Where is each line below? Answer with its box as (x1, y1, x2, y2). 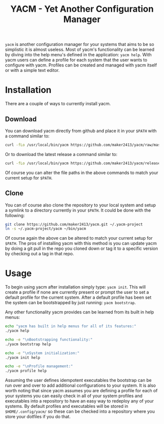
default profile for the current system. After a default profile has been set (5, 294, 152, 300)
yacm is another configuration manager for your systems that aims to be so (5, 42, 155, 47)
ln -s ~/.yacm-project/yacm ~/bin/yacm (5, 226, 86, 231)
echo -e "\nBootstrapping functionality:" (5, 337, 93, 342)
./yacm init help (5, 355, 41, 360)
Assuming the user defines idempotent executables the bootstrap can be (5, 378, 152, 383)
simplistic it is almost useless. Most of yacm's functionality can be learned (5, 46, 155, 52)
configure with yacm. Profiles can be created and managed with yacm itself (5, 62, 157, 68)
